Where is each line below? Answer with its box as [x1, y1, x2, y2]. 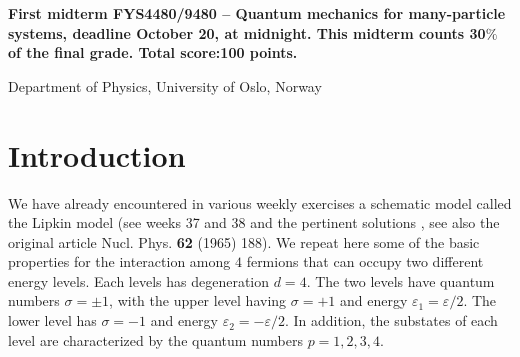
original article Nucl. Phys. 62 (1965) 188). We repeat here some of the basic [8, 231, 480, 252]
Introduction [8, 134, 186, 175]
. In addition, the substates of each [284, 310, 498, 331]
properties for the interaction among [8, 251, 231, 272]
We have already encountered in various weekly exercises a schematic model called [8, 192, 512, 213]
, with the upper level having [109, 290, 287, 311]
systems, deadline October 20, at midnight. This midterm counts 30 [8, 22, 486, 43]
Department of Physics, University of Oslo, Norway [8, 75, 322, 96]
